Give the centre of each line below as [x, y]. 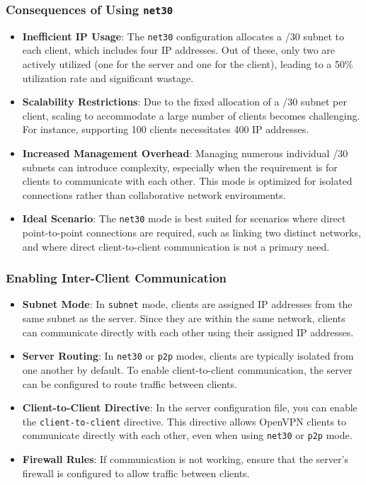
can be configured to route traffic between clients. [130, 383]
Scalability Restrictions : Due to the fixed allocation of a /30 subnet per [184, 102]
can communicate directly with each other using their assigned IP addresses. [188, 332]
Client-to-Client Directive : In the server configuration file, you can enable [190, 407]
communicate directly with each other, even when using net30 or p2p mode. [187, 435]
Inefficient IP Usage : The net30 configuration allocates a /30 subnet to [183, 36]
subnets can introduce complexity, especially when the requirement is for [180, 167]
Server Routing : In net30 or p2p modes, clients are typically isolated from [188, 356]
